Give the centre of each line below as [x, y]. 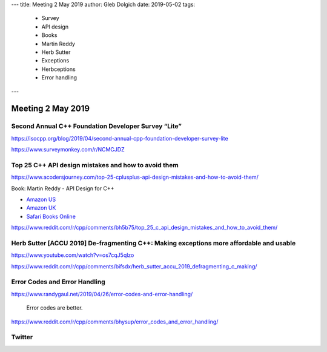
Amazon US [41, 199]
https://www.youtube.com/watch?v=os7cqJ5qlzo [73, 255]
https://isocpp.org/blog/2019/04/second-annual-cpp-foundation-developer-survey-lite [120, 138]
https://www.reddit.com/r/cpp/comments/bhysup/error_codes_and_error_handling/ [115, 322]
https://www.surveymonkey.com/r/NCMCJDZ [68, 150]
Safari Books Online [51, 216]
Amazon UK [41, 208]
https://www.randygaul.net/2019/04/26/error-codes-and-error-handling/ [102, 294]
